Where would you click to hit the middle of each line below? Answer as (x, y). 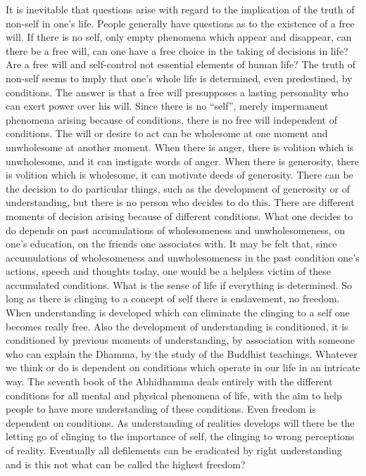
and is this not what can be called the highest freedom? (126, 464)
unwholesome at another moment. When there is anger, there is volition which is (180, 147)
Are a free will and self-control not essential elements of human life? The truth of (181, 64)
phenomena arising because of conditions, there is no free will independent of (172, 119)
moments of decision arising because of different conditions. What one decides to (179, 216)
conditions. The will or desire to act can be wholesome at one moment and (167, 133)
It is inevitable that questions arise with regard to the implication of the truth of (180, 9)
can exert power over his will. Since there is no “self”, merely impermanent (167, 106)
